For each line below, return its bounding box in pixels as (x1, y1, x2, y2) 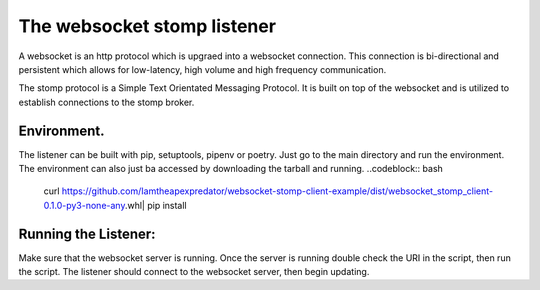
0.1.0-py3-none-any (43, 199, 125, 211)
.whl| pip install (124, 199, 187, 211)
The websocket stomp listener (18, 15, 277, 37)
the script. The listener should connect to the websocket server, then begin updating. (18, 266, 370, 278)
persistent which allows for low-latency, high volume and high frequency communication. (18, 63, 387, 75)
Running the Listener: (18, 225, 156, 242)
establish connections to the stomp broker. (18, 96, 195, 108)
